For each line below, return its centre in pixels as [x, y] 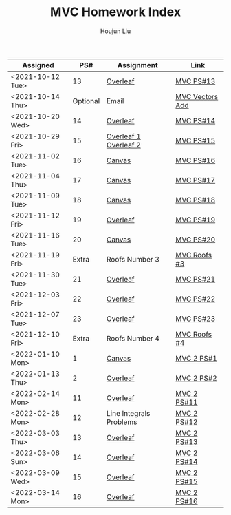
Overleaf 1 [123, 136]
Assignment [137, 65]
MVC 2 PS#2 [196, 378]
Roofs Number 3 [133, 259]
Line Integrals [128, 413]
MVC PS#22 [195, 299]
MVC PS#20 [195, 240]
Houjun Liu [115, 31]
